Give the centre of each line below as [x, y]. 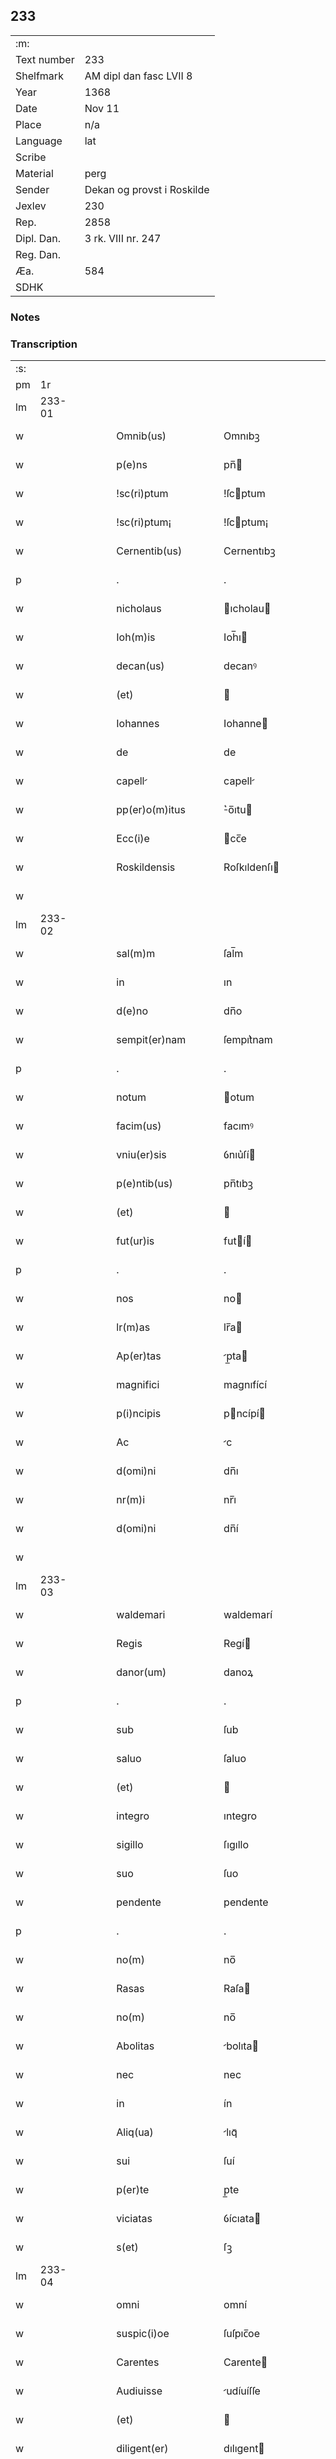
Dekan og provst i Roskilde [147, 189]
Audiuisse [139, 2391]
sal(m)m [136, 954]
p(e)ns [132, 465]
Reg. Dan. [38, 254]
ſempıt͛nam [248, 1040]
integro [133, 1816]
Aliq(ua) [135, 2132]
